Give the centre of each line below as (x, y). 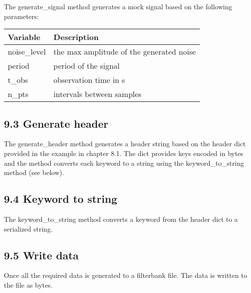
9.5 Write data (41, 255)
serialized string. (28, 228)
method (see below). (34, 172)
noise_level (27, 52)
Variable (24, 37)
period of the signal (87, 66)
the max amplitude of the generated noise (125, 52)
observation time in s (89, 80)
